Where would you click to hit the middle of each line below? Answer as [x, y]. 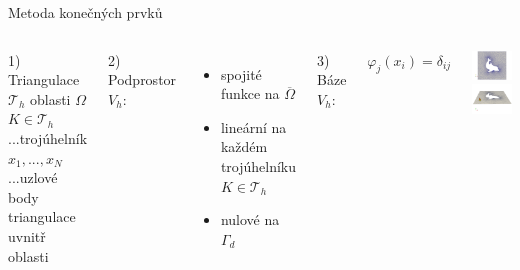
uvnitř [27, 235]
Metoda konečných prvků [85, 12]
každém [244, 146]
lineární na [253, 126]
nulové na [250, 219]
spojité [241, 73]
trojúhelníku [258, 165]
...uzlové [33, 177]
